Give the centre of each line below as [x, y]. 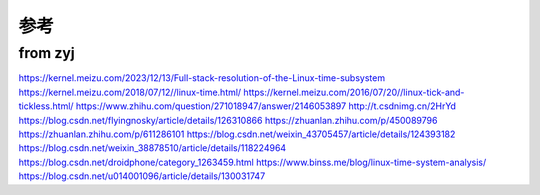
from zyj [46, 53]
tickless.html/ [46, 106]
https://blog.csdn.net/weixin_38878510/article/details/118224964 [152, 148]
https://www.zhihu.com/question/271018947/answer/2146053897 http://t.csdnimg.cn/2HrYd [266, 106]
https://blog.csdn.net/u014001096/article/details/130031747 [142, 176]
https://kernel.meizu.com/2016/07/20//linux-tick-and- [354, 92]
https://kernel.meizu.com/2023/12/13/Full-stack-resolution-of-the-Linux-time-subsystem [201, 78]
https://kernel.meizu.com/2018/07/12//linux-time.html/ [130, 92]
